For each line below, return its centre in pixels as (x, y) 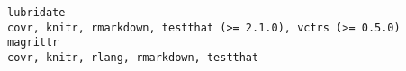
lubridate (36, 13)
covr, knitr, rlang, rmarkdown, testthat (133, 57)
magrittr (33, 43)
